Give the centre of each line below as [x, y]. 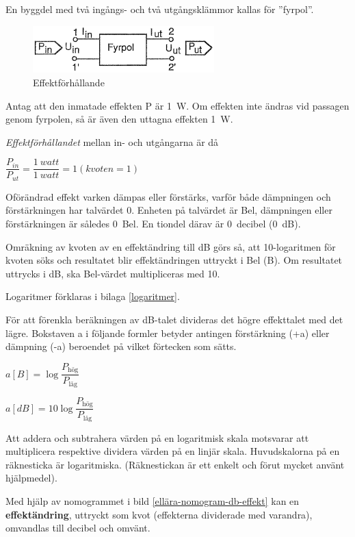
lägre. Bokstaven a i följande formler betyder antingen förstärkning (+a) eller [168, 333]
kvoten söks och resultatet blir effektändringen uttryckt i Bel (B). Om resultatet [174, 260]
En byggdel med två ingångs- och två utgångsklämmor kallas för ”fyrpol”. [160, 9]
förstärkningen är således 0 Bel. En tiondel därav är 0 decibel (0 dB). [153, 223]
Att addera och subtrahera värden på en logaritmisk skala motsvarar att [157, 437]
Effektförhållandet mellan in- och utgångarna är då [112, 141]
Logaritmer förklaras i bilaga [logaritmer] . [93, 296]
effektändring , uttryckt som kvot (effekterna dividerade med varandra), [159, 514]
